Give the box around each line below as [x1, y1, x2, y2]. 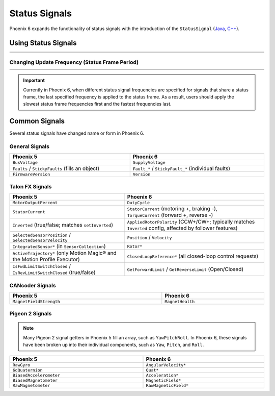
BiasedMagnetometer [12, 378, 58, 383]
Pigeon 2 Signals [9, 310, 52, 317]
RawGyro [12, 362, 31, 367]
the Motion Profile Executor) [12, 256, 80, 263]
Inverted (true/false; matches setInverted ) [12, 221, 114, 229]
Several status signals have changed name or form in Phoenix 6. [9, 130, 145, 136]
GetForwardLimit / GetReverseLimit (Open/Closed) [127, 266, 244, 273]
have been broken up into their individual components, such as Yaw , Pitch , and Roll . [23, 342, 204, 348]
